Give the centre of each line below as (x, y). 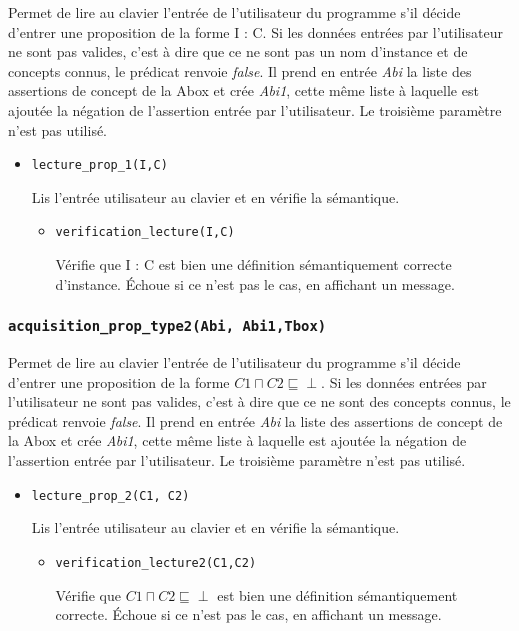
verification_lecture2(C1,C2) (156, 562)
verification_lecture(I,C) (145, 232)
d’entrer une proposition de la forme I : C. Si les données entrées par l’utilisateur (255, 31)
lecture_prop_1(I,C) (99, 165)
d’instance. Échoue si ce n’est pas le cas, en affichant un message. (255, 283)
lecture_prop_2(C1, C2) (110, 495)
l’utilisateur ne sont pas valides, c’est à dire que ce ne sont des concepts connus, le (259, 401)
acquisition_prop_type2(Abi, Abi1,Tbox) (167, 326)
